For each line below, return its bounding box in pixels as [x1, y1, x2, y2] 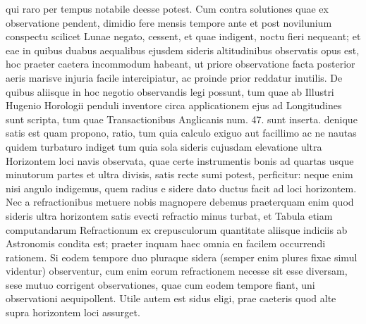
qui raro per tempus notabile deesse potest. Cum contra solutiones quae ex [6, 1, 329, 15]
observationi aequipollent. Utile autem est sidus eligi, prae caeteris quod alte [6, 291, 336, 306]
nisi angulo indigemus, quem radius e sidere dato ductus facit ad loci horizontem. [6, 180, 357, 195]
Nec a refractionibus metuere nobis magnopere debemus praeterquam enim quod [6, 194, 354, 209]
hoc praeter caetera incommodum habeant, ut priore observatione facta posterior [6, 56, 355, 71]
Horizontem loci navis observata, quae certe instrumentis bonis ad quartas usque [6, 153, 354, 168]
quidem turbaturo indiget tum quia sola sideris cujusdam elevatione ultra [6, 139, 322, 154]
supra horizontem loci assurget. [6, 305, 140, 320]
